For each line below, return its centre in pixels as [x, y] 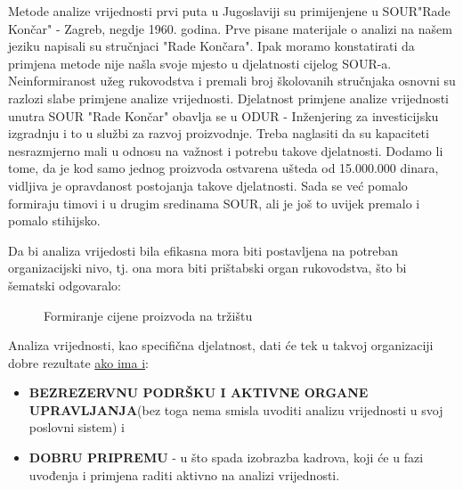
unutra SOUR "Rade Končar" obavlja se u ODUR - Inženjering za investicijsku [223, 115]
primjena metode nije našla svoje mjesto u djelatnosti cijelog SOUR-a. [200, 63]
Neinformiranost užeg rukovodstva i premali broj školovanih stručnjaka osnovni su [232, 81]
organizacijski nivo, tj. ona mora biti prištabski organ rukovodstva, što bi [207, 268]
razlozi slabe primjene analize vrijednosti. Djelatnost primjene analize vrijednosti [229, 98]
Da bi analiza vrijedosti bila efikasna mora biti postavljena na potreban [203, 250]
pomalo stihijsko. [54, 220]
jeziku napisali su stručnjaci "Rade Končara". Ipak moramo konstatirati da [211, 46]
